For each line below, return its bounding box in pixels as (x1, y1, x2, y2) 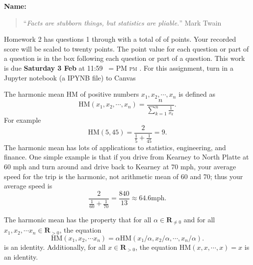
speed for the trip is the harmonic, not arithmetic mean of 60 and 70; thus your (4, 171, 243, 181)
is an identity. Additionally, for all (4, 242, 106, 252)
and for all (183, 214, 215, 224)
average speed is (4, 181, 52, 191)
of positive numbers (80, 89, 139, 99)
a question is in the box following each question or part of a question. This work (4, 53, 245, 63)
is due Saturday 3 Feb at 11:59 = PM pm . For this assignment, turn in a (4, 62, 233, 73)
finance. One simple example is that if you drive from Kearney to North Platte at (4, 152, 249, 162)
